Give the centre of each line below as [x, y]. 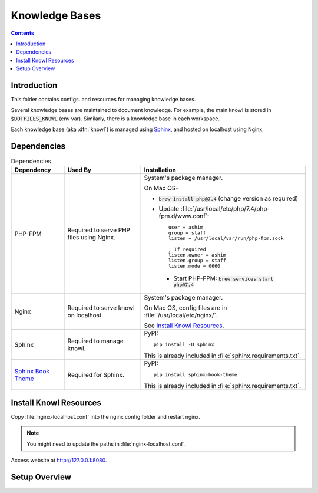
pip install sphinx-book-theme [196, 375]
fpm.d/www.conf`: [184, 216]
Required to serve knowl [101, 308]
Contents [23, 33]
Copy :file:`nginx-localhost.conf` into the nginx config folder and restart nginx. [105, 416]
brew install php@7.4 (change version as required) [228, 199]
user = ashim [185, 227]
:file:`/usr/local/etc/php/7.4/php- [225, 209]
